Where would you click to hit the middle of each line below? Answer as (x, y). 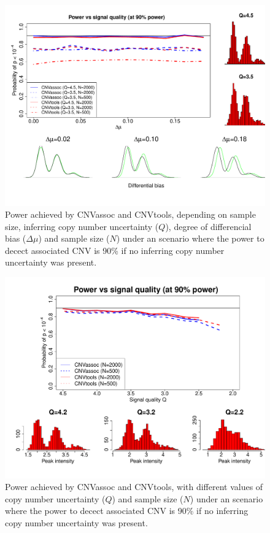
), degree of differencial (208, 226)
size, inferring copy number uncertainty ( (82, 226)
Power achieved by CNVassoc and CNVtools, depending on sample (130, 214)
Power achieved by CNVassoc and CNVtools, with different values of (134, 487)
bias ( (16, 238)
